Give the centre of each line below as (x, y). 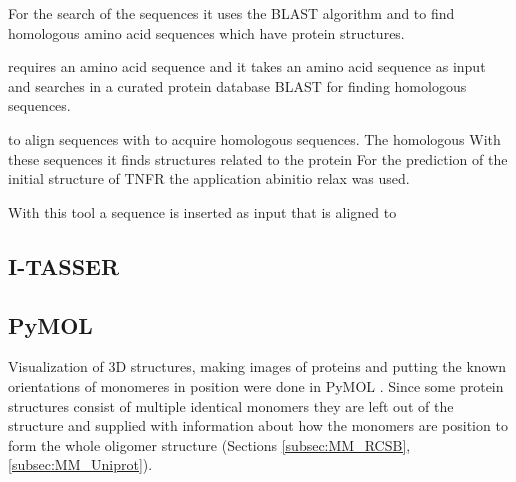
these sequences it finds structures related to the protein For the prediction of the (258, 158)
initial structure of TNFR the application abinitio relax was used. (209, 178)
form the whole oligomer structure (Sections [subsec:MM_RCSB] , (209, 444)
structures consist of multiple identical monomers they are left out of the (231, 405)
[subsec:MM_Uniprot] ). (80, 464)
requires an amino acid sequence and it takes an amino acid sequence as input (247, 66)
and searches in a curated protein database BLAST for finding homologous (237, 85)
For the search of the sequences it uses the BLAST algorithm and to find (231, 13)
